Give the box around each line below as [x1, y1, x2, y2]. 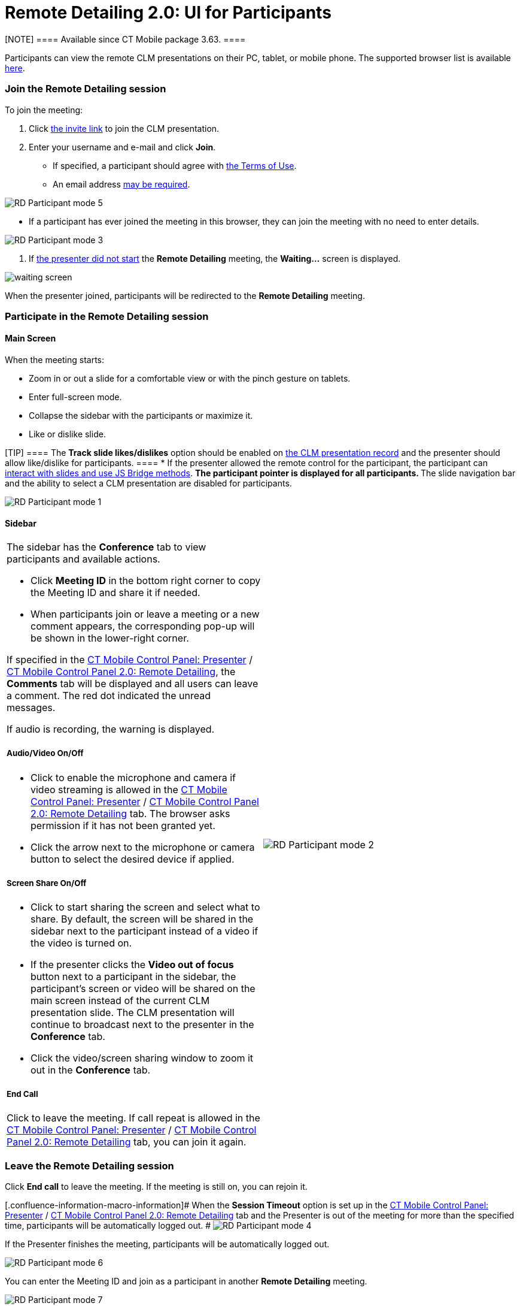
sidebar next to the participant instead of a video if [31, 925, 259, 937]
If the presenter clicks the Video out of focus [31, 959, 234, 971]
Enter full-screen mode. [29, 392, 122, 403]
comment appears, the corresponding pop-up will [31, 620, 255, 633]
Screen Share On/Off [7, 878, 87, 888]
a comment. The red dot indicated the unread [7, 690, 211, 702]
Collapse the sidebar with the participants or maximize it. [29, 410, 253, 421]
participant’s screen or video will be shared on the [31, 982, 256, 994]
